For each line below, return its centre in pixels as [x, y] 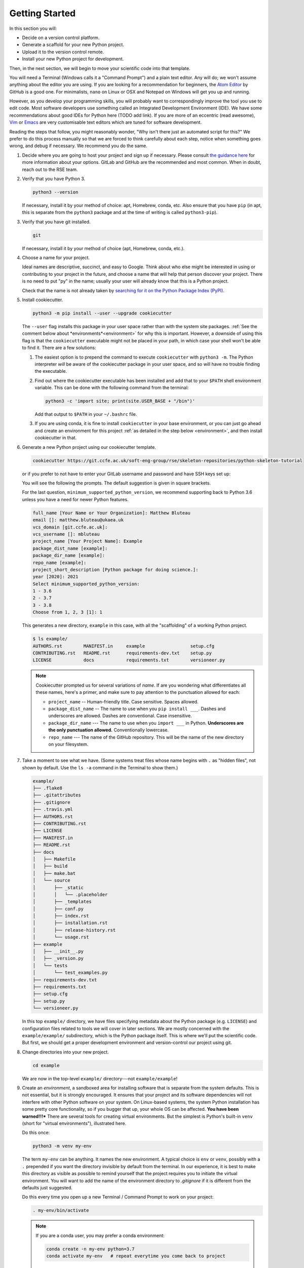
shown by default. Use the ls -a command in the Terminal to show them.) [100, 767]
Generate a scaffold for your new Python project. [73, 45]
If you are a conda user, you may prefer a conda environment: [100, 1236]
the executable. [51, 371]
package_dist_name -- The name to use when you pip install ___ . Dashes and [137, 709]
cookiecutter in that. [56, 438]
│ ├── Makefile [54, 859]
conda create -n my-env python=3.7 [90, 1249]
